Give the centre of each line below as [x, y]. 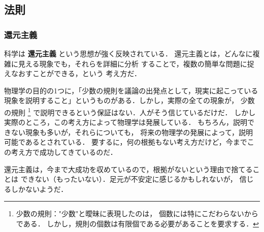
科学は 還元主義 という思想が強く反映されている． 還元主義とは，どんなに [128, 53]
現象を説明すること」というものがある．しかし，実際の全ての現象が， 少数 [129, 100]
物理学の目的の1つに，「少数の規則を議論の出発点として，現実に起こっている [131, 90]
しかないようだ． [39, 189]
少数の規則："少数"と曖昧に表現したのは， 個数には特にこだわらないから [137, 213]
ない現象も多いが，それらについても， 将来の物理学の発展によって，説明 [132, 132]
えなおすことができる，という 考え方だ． [73, 73]
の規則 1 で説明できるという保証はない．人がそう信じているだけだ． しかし [130, 111]
